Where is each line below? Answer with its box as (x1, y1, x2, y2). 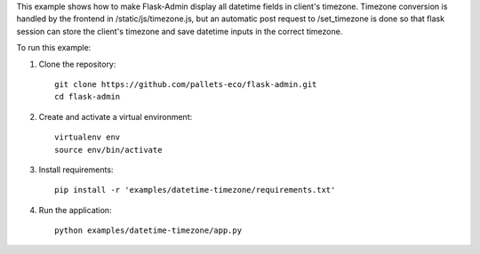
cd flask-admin (54, 91, 121, 102)
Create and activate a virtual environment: (38, 111, 193, 122)
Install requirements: (38, 164, 114, 175)
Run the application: (38, 204, 112, 215)
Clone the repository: (38, 59, 116, 69)
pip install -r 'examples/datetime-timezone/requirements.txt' (54, 185, 336, 195)
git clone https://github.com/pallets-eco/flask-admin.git (54, 79, 317, 89)
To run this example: (16, 43, 92, 53)
